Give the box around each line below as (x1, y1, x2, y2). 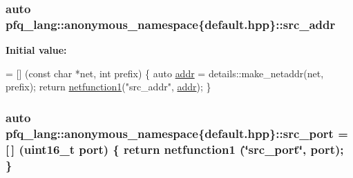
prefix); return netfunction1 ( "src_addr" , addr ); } (6, 79, 211, 94)
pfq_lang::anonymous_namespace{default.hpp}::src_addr (6, 15, 336, 32)
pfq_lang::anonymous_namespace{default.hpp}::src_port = (6, 124, 348, 141)
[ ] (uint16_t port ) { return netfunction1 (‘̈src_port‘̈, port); (6, 140, 344, 157)
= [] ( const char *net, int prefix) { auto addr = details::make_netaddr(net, (6, 66, 324, 80)
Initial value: (6, 43, 67, 57)
